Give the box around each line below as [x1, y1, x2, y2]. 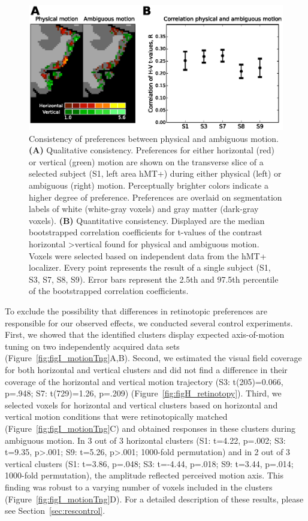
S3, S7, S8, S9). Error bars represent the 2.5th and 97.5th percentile [29, 272, 279, 285]
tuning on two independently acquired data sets [5, 340, 180, 352]
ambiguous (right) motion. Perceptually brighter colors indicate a [29, 179, 268, 192]
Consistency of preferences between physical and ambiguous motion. [29, 132, 279, 144]
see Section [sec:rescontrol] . [5, 504, 105, 517]
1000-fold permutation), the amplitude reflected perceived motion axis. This [5, 469, 284, 481]
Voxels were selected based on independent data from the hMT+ [29, 249, 267, 262]
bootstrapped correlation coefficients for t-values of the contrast [29, 226, 262, 238]
